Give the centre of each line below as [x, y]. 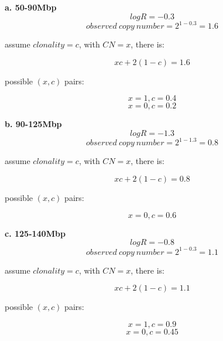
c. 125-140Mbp [35, 233]
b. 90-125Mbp [33, 124]
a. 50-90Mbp [31, 7]
